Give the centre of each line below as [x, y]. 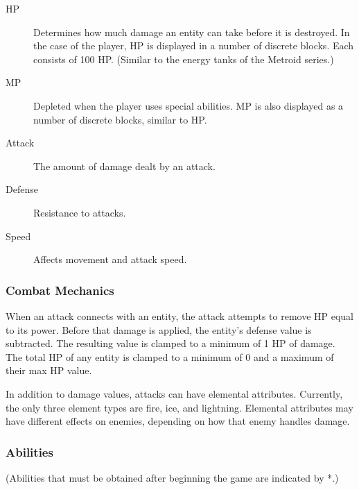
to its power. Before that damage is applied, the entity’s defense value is [159, 329]
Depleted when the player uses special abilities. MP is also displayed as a [189, 105]
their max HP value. [49, 370]
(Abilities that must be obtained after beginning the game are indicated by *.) [172, 477]
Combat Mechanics [60, 290]
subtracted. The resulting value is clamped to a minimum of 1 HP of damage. [170, 343]
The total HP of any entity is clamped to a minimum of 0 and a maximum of [170, 356]
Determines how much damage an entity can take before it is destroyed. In [192, 32]
